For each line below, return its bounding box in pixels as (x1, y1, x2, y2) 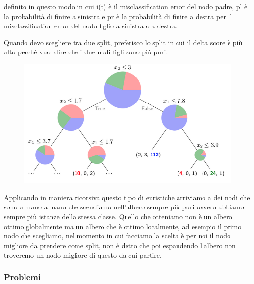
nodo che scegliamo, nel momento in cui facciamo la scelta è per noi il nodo (4, 231, 231, 241)
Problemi (4, 270, 41, 283)
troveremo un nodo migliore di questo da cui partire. (4, 250, 162, 260)
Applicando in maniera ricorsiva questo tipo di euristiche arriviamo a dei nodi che (4, 192, 250, 202)
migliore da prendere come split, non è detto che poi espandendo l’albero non (4, 240, 236, 250)
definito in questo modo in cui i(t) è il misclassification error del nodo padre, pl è (4, 1, 248, 11)
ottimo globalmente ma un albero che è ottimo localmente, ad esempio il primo (4, 221, 242, 231)
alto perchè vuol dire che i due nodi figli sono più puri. (4, 47, 168, 57)
